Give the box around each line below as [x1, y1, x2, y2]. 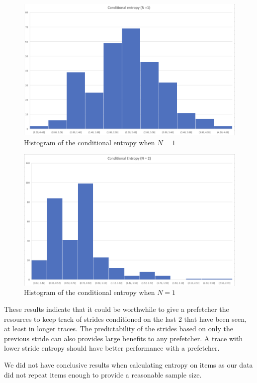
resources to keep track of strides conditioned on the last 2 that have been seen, [4, 313, 247, 324]
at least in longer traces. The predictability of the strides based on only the [4, 323, 233, 334]
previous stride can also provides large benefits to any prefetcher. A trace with [4, 333, 243, 343]
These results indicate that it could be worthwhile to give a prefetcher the [4, 304, 229, 314]
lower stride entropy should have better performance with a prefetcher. [4, 343, 220, 353]
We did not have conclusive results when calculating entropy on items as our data [4, 360, 253, 370]
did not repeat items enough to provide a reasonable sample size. [4, 369, 202, 380]
